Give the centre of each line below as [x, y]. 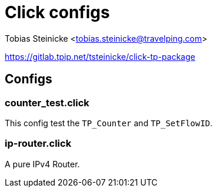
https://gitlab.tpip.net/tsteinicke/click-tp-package [100, 56]
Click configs [57, 12]
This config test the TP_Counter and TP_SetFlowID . [109, 123]
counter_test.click [47, 102]
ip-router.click [38, 144]
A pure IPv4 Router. [42, 164]
